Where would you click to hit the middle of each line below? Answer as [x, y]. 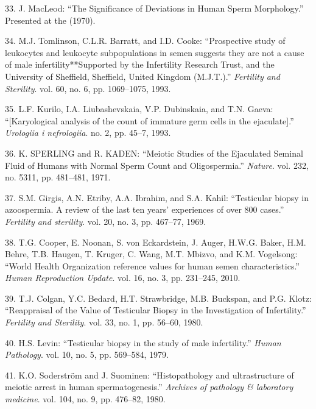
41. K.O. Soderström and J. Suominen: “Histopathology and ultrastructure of [149, 375]
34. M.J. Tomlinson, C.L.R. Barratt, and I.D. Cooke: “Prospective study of [145, 41]
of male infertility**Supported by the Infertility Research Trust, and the [140, 64]
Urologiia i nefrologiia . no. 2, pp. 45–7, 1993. [88, 133]
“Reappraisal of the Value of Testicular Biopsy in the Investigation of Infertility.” [156, 310]
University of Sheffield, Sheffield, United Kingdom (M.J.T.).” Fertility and [142, 76]
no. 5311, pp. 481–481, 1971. [58, 177]
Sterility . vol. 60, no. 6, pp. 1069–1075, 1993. [88, 88]
